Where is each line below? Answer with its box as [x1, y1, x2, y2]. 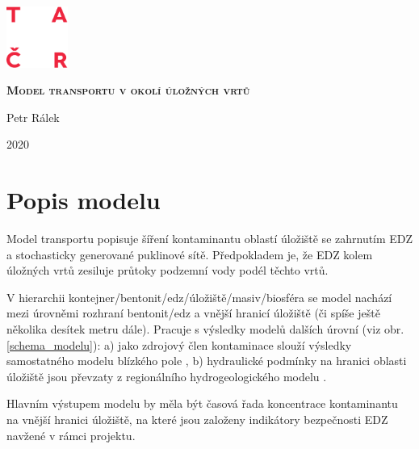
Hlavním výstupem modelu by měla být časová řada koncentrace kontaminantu [6, 395, 398, 412]
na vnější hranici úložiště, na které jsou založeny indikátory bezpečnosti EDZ [6, 411, 388, 428]
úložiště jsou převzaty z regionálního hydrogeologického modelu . [6, 367, 327, 384]
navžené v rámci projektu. [6, 426, 136, 443]
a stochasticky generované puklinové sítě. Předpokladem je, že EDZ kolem [6, 245, 373, 262]
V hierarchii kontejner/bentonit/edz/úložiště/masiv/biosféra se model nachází [6, 288, 392, 305]
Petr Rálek [6, 108, 60, 125]
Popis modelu [6, 183, 161, 216]
